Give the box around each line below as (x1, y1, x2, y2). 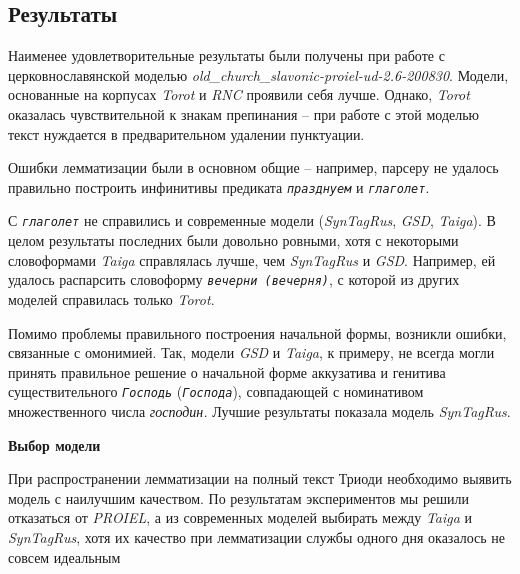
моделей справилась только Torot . (8, 288, 215, 309)
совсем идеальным (8, 546, 121, 567)
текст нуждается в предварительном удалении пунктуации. (8, 123, 365, 144)
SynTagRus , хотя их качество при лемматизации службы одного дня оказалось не (8, 526, 506, 547)
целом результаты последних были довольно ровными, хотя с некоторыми (8, 230, 459, 251)
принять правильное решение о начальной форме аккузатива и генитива (8, 361, 446, 382)
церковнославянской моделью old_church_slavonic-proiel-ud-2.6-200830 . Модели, (8, 64, 509, 85)
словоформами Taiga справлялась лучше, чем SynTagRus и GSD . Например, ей (8, 249, 496, 270)
